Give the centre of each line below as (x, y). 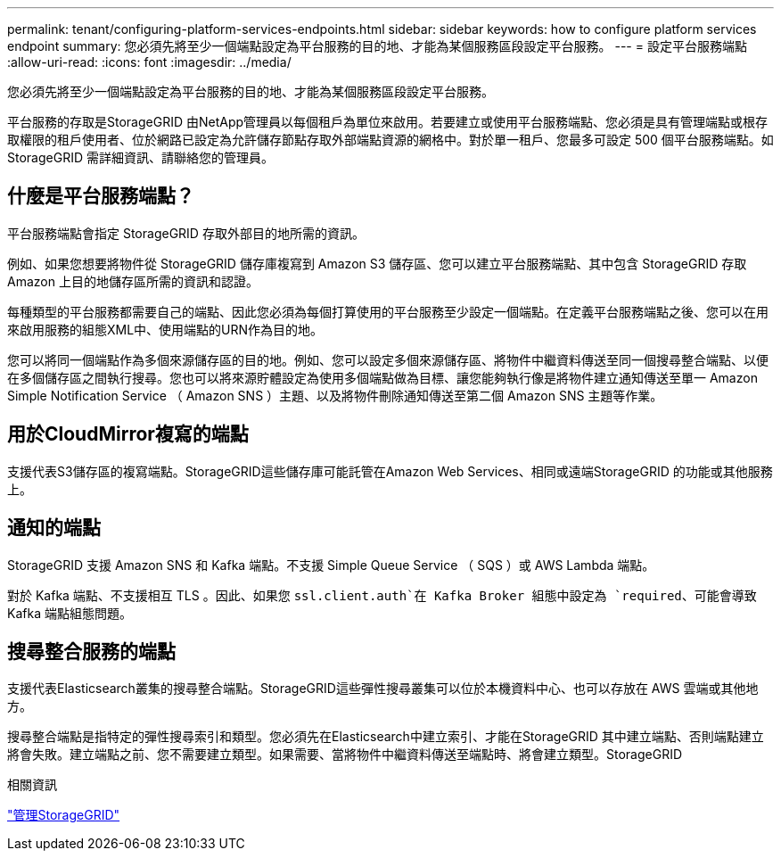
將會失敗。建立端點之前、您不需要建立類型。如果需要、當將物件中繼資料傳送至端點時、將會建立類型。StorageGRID (345, 755)
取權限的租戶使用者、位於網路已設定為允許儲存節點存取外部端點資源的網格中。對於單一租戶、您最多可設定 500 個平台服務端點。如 (390, 140)
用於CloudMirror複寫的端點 (128, 434)
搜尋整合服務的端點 (91, 651)
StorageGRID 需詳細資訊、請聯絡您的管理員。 (140, 157)
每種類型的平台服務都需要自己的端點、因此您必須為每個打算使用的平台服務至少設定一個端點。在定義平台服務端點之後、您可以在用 (388, 311)
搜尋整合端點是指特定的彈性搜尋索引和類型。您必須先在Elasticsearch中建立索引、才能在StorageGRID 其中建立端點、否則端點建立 (386, 737)
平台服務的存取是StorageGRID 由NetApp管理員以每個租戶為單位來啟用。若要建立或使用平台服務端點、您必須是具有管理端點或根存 (388, 122)
